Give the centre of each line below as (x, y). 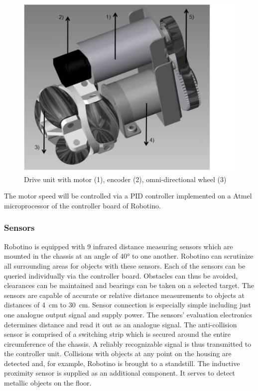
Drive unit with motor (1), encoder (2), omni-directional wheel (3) (125, 179)
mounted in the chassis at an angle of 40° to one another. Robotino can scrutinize (129, 256)
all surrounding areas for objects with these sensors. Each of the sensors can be (125, 265)
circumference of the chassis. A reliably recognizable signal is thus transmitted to (128, 343)
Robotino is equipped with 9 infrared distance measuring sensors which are (119, 246)
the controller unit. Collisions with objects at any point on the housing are (118, 353)
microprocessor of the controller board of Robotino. (82, 205)
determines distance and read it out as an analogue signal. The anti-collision (121, 324)
